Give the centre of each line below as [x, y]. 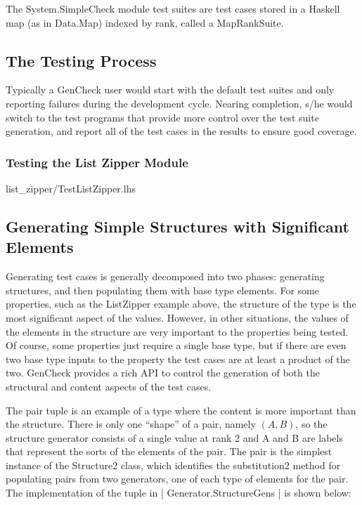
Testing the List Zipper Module [97, 162]
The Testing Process [81, 60]
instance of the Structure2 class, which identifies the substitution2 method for [173, 465]
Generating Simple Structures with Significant [177, 226]
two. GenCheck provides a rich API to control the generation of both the [163, 373]
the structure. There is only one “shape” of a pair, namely [131, 424]
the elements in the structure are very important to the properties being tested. [177, 331]
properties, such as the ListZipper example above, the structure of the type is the [181, 304]
